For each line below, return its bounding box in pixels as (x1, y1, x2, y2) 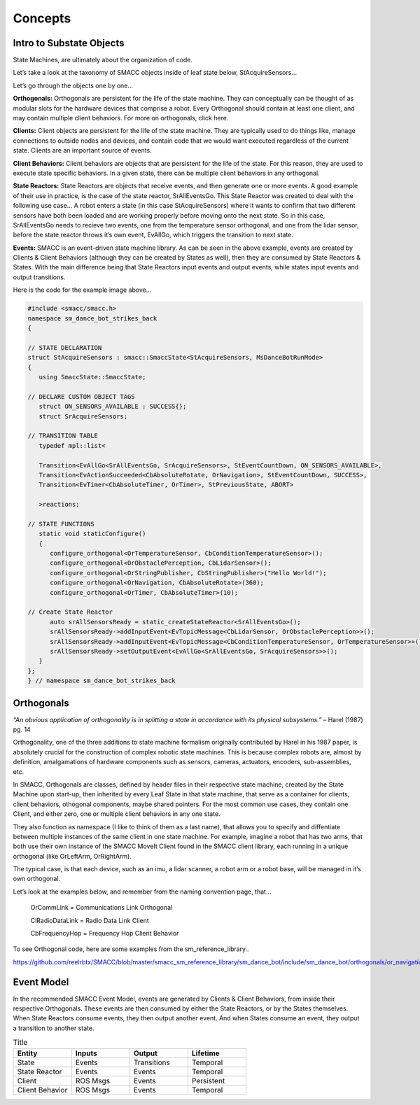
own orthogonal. (13, 875, 61, 883)
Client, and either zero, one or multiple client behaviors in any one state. (13, 810, 220, 818)
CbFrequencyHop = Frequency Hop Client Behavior (30, 929, 179, 938)
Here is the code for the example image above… (13, 286, 152, 294)
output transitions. (13, 273, 66, 281)
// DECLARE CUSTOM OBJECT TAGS (27, 393, 136, 400)
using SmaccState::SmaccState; (38, 373, 146, 381)
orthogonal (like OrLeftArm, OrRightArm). (13, 852, 132, 860)
